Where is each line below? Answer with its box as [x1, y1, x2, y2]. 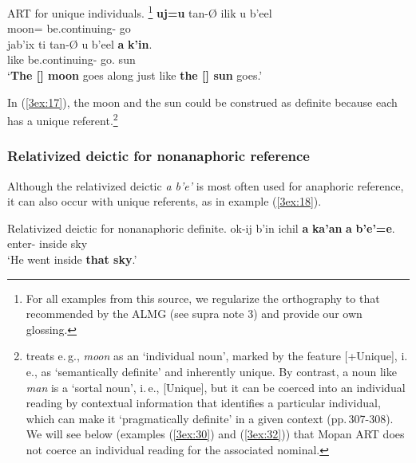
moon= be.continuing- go [7, 20, 131, 37]
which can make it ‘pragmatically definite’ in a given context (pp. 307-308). [26, 410, 394, 426]
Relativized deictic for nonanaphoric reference [7, 146, 310, 166]
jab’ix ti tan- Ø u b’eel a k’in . [7, 35, 153, 52]
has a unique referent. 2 [7, 110, 118, 128]
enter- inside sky [7, 235, 88, 252]
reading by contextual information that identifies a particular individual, [26, 394, 381, 411]
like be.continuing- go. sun [7, 51, 136, 68]
